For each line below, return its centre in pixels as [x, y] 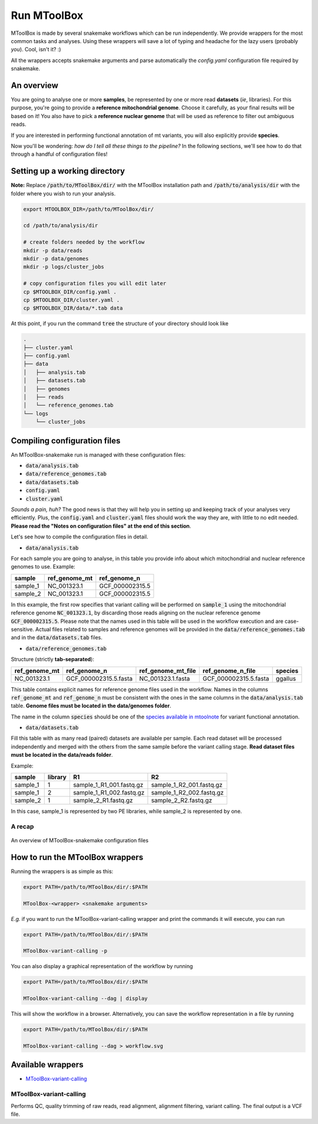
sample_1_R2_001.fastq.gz [187, 785]
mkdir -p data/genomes [56, 259]
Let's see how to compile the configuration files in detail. [79, 537]
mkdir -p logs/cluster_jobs [64, 267]
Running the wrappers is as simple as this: [62, 871]
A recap [22, 826]
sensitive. [23, 629]
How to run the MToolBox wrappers [77, 857]
